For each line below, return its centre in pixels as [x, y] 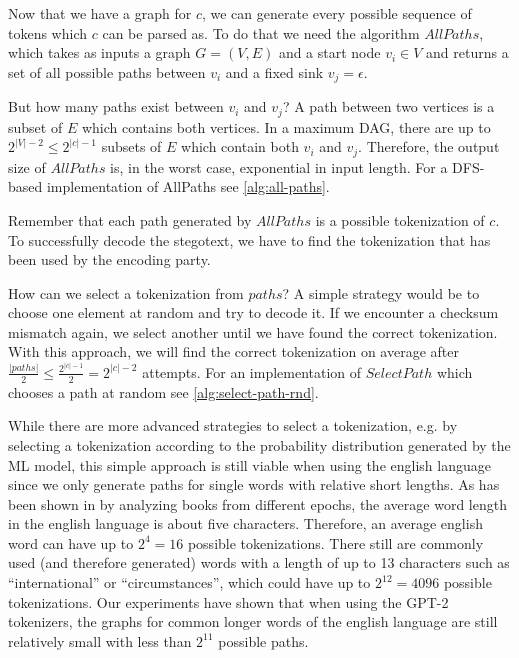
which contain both [240, 146]
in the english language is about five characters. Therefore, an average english [245, 523]
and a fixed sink [274, 71]
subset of [35, 126]
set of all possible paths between [107, 71]
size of [27, 166]
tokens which [48, 32]
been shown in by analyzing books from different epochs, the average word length [257, 503]
